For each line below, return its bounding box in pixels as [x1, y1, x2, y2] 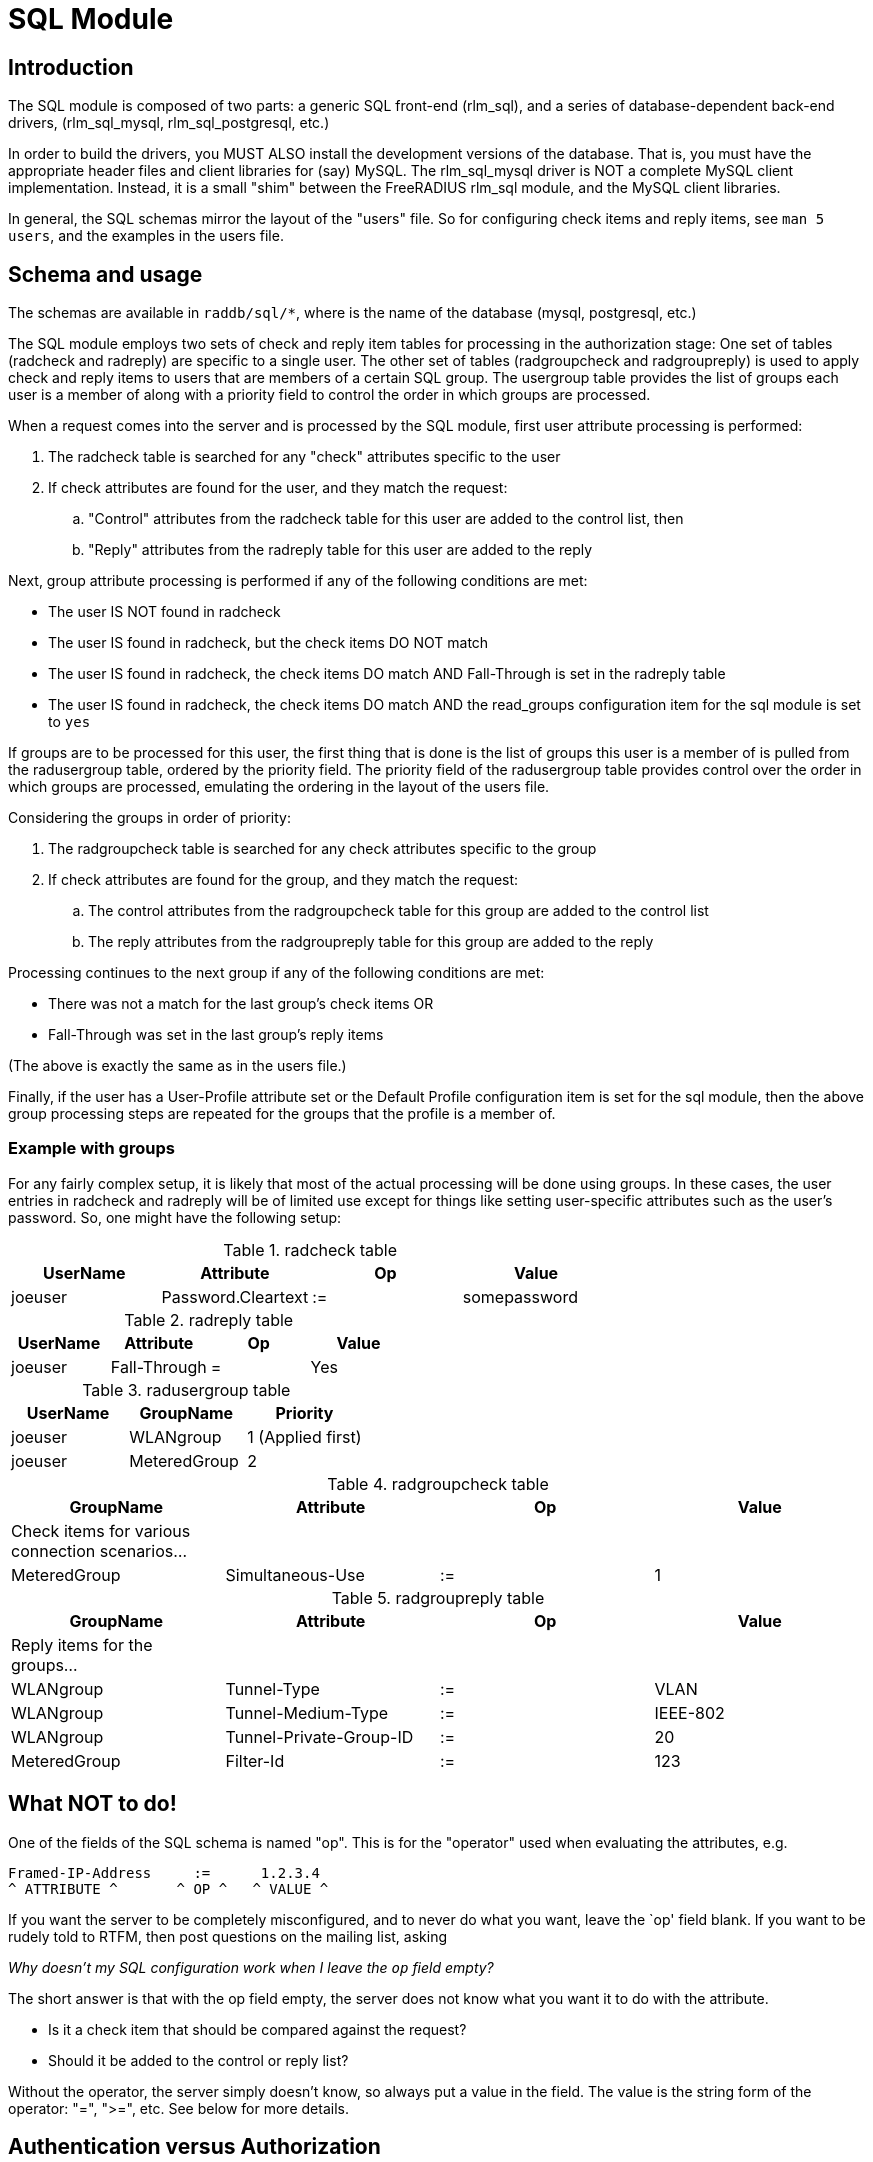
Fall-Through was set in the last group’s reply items [48, 1026, 384, 1044]
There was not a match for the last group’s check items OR [48, 995, 434, 1013]
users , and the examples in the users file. [8, 227, 284, 245]
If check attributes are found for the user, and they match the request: [48, 479, 508, 497]
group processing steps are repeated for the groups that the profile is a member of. [8, 1105, 556, 1123]
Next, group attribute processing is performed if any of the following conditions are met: [8, 572, 588, 590]
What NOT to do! [8, 1791, 177, 1817]
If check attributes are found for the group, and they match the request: [48, 871, 519, 889]
